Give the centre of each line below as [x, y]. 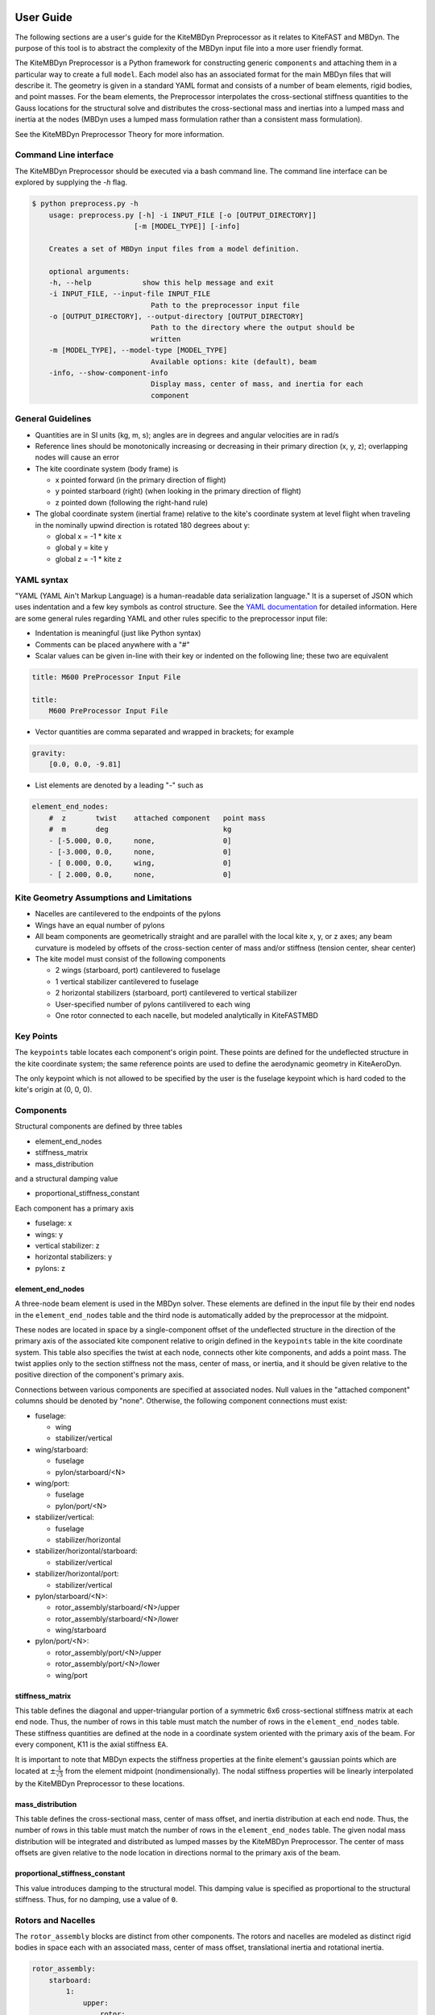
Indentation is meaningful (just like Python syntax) [118, 634]
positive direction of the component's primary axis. [99, 1375]
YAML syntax [41, 580]
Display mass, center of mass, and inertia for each [257, 384]
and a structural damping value [66, 1179]
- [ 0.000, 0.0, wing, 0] [140, 863]
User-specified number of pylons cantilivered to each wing [153, 1004]
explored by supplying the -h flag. [71, 182]
